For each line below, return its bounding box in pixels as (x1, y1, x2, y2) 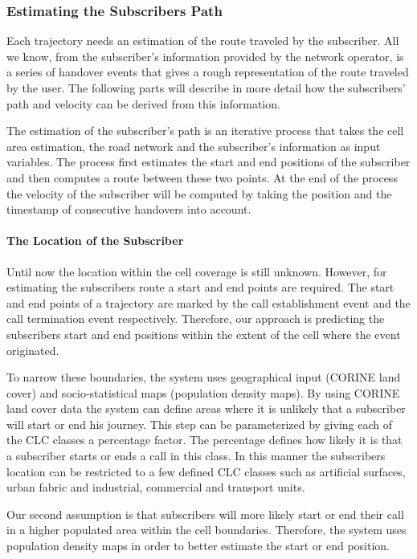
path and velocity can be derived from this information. (6, 95, 280, 112)
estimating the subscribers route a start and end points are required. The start (6, 279, 395, 296)
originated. (6, 341, 59, 358)
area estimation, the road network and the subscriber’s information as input (6, 137, 381, 154)
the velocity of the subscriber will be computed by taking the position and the (6, 185, 392, 202)
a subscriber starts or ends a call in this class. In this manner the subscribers (6, 447, 386, 464)
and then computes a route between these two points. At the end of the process (6, 169, 398, 186)
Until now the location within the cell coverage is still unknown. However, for (6, 263, 387, 279)
